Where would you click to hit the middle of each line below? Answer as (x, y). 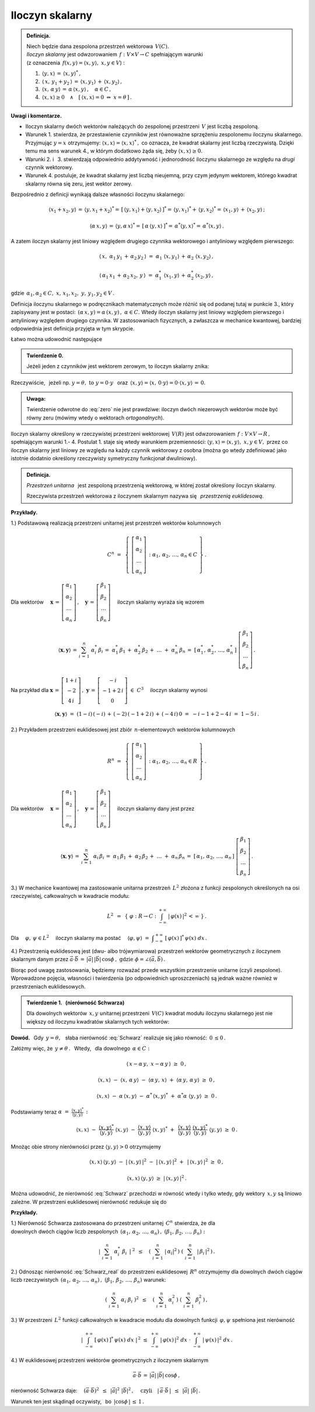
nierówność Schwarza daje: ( (48, 1391)
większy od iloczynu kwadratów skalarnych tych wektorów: (98, 1021)
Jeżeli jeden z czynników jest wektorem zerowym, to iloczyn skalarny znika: (118, 366)
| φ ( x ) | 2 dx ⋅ (176, 1339)
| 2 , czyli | (143, 1390)
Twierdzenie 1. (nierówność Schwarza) (76, 1003)
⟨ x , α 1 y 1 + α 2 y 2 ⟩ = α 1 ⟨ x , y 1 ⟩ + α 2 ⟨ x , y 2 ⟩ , (156, 257)
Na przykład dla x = (35, 690)
